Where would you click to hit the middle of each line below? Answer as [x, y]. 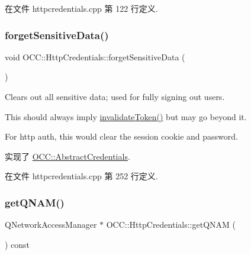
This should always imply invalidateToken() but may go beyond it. [126, 116]
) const [17, 244]
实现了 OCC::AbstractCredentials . [67, 156]
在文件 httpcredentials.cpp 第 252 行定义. [81, 176]
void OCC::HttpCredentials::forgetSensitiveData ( [95, 57]
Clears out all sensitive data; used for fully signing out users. [115, 96]
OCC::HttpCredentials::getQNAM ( [171, 225]
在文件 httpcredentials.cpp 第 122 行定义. [81, 8]
